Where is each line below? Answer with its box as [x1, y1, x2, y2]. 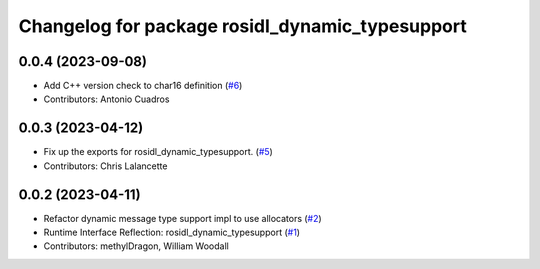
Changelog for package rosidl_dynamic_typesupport [18, 15, 467, 37]
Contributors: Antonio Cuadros [43, 93, 170, 105]
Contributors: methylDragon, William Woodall [43, 240, 229, 252]
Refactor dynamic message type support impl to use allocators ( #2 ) [43, 212, 322, 224]
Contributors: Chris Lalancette [43, 160, 168, 172]
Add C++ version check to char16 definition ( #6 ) [43, 80, 243, 92]
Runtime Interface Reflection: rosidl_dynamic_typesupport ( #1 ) [43, 226, 300, 239]
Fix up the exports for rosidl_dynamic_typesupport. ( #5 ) [43, 146, 274, 158]
